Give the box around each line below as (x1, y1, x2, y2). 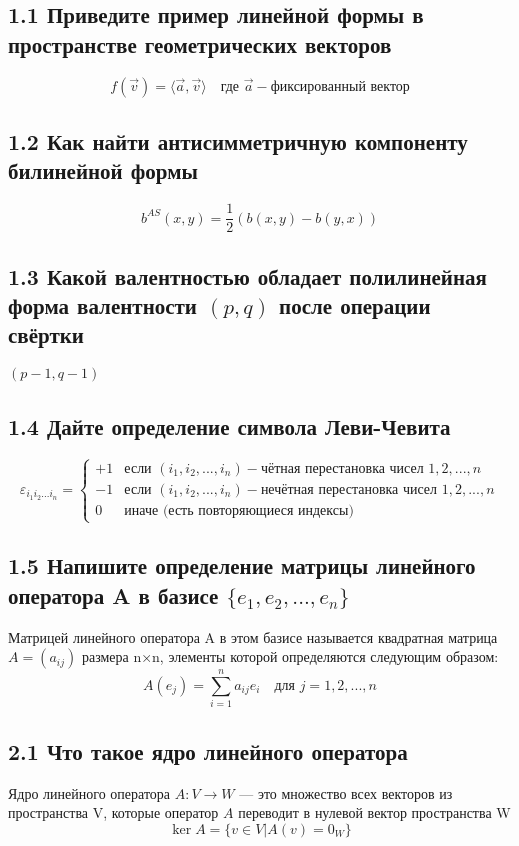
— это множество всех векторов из (239, 782, 453, 803)
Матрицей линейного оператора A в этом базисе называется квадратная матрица (8, 626, 498, 647)
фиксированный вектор (270, 79, 410, 94)
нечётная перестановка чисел (260, 482, 438, 497)
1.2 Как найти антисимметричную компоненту (8, 125, 468, 156)
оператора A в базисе (8, 579, 219, 610)
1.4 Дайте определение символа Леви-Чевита (8, 410, 451, 441)
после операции (279, 290, 431, 321)
